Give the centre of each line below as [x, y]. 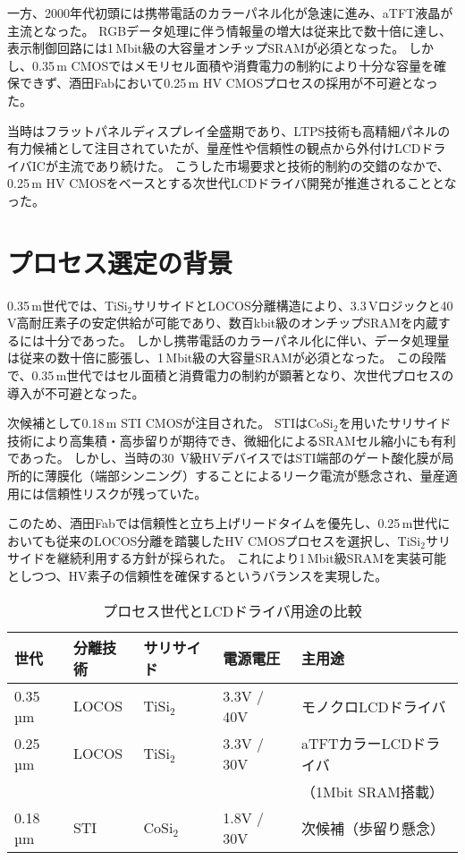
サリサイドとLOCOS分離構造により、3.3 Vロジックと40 [293, 305]
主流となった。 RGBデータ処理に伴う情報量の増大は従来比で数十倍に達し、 [230, 30]
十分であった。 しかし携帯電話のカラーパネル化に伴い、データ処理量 [247, 340]
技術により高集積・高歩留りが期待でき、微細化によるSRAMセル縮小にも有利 [232, 440]
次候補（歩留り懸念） [373, 828]
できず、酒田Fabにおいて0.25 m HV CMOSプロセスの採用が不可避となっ [228, 83]
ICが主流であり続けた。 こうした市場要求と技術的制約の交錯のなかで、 [241, 165]
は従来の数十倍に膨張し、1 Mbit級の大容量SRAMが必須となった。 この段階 [227, 358]
